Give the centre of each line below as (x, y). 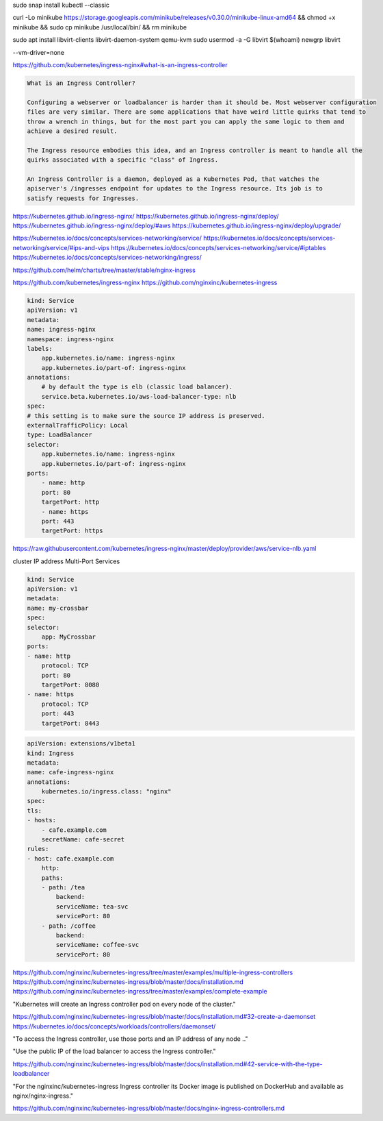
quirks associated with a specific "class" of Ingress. (123, 160)
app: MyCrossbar (68, 637)
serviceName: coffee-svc (97, 945)
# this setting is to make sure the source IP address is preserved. (146, 416)
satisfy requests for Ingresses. (83, 198)
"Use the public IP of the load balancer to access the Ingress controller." (114, 1051)
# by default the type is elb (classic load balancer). (137, 387)
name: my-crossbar (58, 608)
